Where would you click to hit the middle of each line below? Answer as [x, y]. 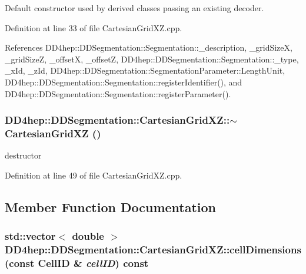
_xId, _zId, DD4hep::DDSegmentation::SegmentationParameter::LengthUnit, [145, 70]
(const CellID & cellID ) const [77, 263]
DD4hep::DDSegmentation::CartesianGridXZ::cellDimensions [153, 250]
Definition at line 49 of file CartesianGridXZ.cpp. [94, 175]
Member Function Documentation [111, 207]
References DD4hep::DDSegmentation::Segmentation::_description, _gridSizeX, [149, 47]
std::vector [30, 236]
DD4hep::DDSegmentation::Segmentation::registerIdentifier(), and [124, 82]
